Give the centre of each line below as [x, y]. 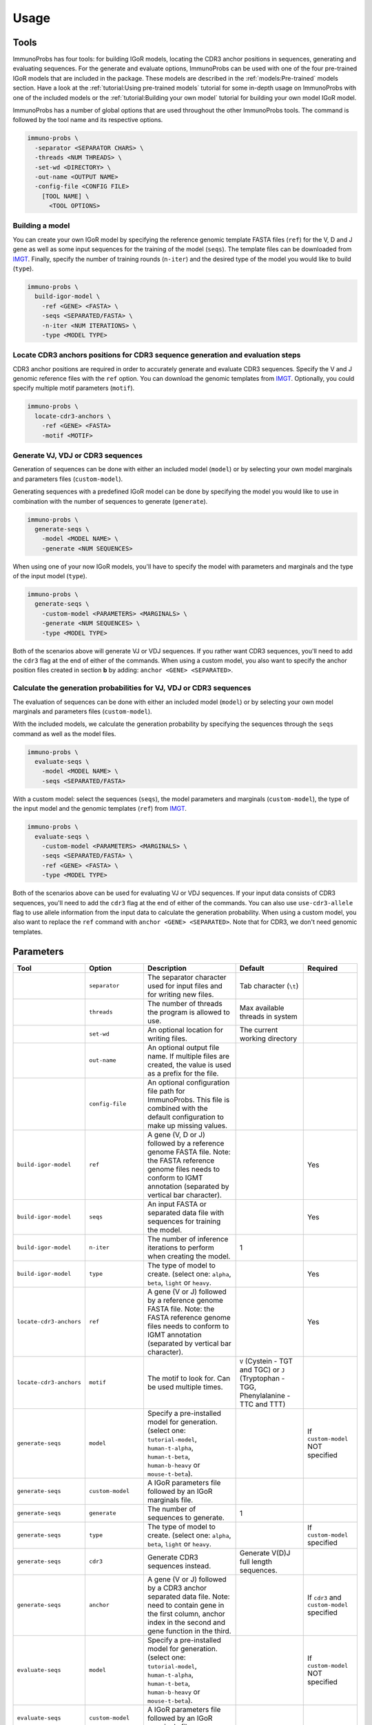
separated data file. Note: [188, 1596]
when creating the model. [189, 1256]
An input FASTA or [177, 1204]
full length [256, 1561]
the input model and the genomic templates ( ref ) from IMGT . [100, 809]
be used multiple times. [185, 1387]
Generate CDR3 [173, 1557]
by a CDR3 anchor [177, 1588]
